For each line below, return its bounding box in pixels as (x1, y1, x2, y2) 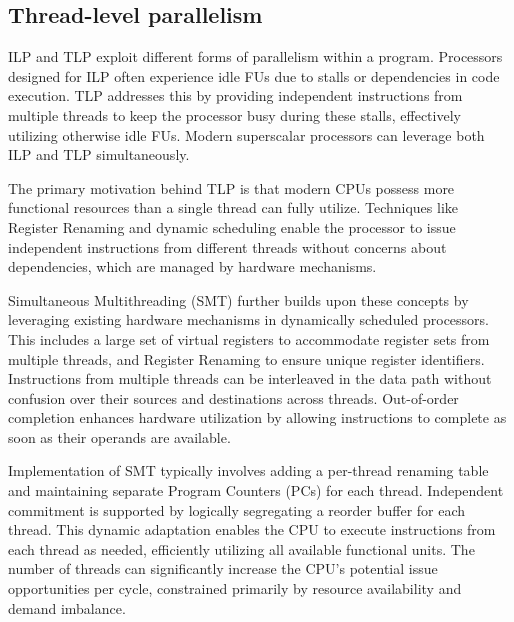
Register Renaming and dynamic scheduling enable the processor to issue (8, 216, 456, 237)
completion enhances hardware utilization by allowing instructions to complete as (8, 407, 507, 428)
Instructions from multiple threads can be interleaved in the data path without (8, 368, 492, 389)
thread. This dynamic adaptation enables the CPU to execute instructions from (8, 519, 496, 540)
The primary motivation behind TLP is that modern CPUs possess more (8, 177, 455, 198)
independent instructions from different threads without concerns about (8, 236, 447, 257)
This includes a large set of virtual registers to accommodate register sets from (8, 328, 490, 349)
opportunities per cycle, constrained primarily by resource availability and (8, 578, 462, 599)
